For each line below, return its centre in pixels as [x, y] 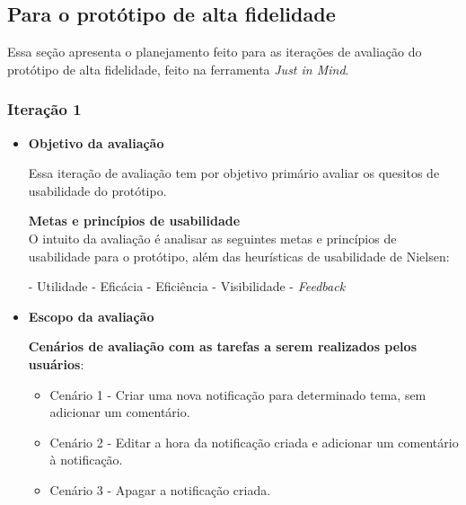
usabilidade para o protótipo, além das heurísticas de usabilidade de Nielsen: [239, 256]
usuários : [56, 363]
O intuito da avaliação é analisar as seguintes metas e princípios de [212, 238]
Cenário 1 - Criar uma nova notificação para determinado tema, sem [238, 394]
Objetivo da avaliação [96, 142]
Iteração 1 [44, 109]
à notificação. [86, 460]
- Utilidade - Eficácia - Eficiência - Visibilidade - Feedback [187, 286]
